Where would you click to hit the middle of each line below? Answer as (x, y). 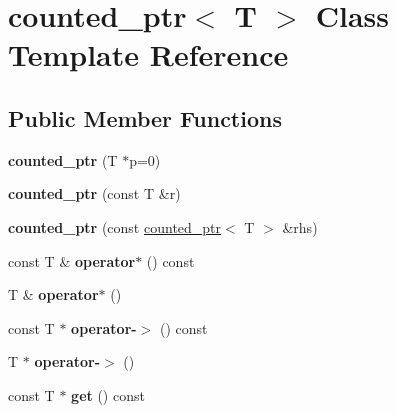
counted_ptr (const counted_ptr (115, 226)
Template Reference (148, 54)
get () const (108, 394)
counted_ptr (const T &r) (94, 193)
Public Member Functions (145, 117)
